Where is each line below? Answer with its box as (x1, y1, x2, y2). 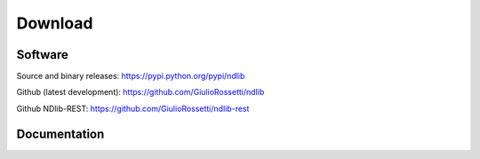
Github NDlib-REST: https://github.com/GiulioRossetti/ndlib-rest (16, 103, 250, 114)
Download (16, 13, 93, 33)
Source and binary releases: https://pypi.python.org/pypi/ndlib (16, 71, 245, 82)
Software (16, 47, 68, 62)
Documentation (16, 126, 105, 141)
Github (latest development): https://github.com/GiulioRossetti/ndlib (16, 87, 265, 98)
